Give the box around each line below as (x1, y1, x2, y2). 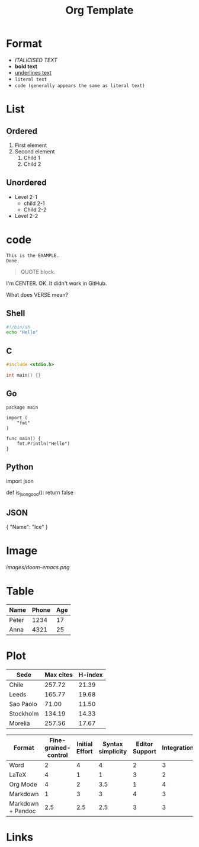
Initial (76, 740, 93, 748)
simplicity (98, 747, 127, 755)
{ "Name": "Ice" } (6, 524, 49, 531)
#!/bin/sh (6, 324, 31, 330)
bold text (14, 63, 37, 70)
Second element (14, 147, 55, 155)
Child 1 (23, 154, 40, 161)
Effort (76, 747, 93, 755)
